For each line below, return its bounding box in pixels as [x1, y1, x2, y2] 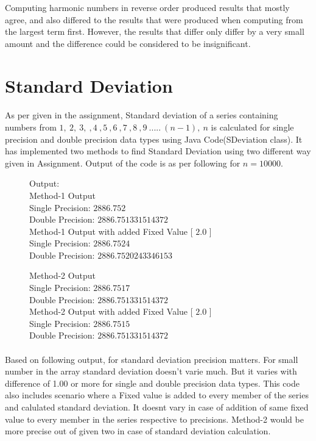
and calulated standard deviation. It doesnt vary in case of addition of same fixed [5, 401, 309, 413]
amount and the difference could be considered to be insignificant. [5, 37, 251, 49]
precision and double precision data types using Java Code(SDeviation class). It [5, 132, 303, 145]
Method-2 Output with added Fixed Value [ [29, 305, 193, 318]
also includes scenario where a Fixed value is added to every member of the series [5, 389, 309, 401]
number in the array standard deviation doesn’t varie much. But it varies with [5, 365, 297, 378]
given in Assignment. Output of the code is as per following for [5, 156, 241, 169]
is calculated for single [211, 120, 294, 133]
